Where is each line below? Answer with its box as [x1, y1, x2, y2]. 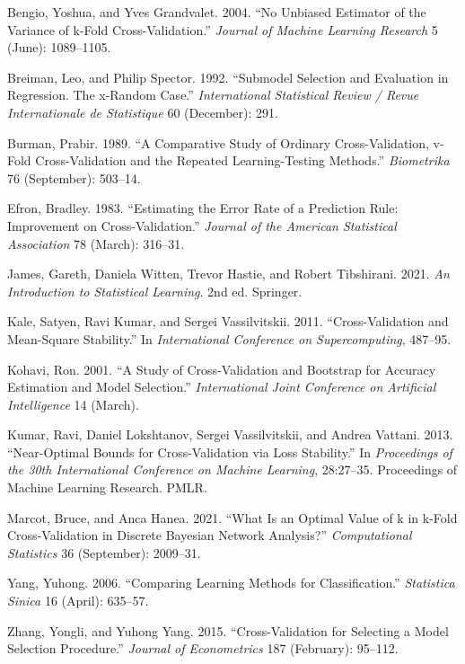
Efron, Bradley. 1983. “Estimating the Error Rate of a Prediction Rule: [7, 199, 399, 217]
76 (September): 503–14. [7, 168, 141, 187]
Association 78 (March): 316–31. [7, 234, 185, 252]
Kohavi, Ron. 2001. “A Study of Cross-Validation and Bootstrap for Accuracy [7, 359, 436, 378]
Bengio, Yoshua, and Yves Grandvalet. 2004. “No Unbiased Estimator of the [7, 3, 426, 21]
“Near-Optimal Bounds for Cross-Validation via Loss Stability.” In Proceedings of [7, 442, 452, 461]
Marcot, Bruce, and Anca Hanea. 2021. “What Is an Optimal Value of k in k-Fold [7, 508, 458, 527]
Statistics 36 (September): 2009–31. [7, 543, 201, 562]
